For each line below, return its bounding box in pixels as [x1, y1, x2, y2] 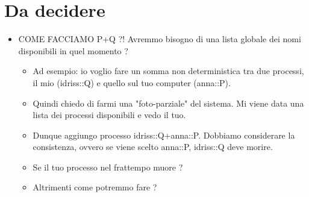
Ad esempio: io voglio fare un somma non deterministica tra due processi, [33, 64, 304, 77]
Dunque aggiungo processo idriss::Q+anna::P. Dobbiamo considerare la [33, 128, 295, 141]
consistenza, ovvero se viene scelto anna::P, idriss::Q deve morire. [33, 140, 273, 153]
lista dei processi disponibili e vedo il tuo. [33, 108, 186, 121]
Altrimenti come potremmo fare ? [33, 181, 157, 193]
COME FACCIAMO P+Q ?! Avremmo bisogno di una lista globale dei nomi [18, 33, 301, 45]
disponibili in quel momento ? [18, 44, 128, 57]
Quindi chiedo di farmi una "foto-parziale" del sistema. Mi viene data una [33, 96, 304, 109]
